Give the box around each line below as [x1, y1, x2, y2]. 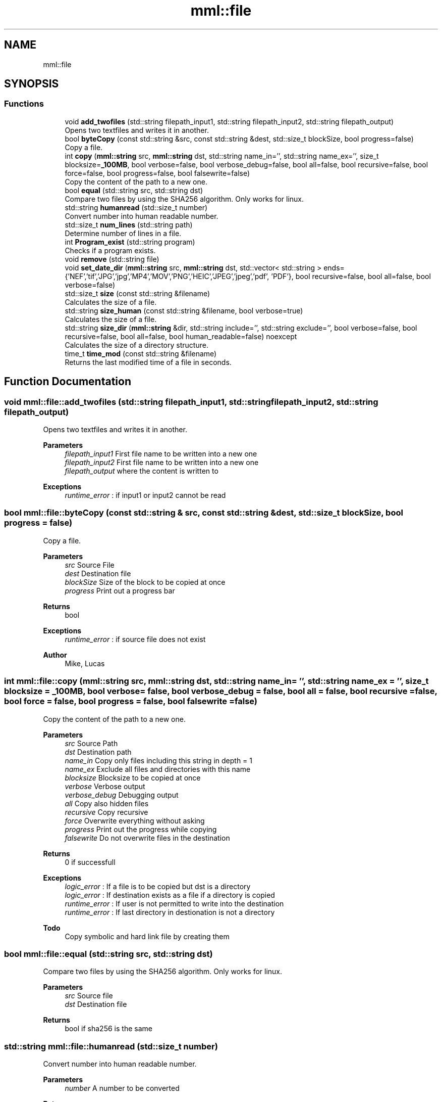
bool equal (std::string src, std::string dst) [65, 186, 203, 195]
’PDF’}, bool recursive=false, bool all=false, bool [271, 271, 431, 281]
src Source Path [65, 739, 118, 748]
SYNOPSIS [4, 77, 59, 90]
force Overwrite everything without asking [65, 816, 205, 825]
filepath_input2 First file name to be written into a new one [65, 458, 259, 467]
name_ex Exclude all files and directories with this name [65, 764, 251, 773]
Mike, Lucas [65, 659, 105, 668]
